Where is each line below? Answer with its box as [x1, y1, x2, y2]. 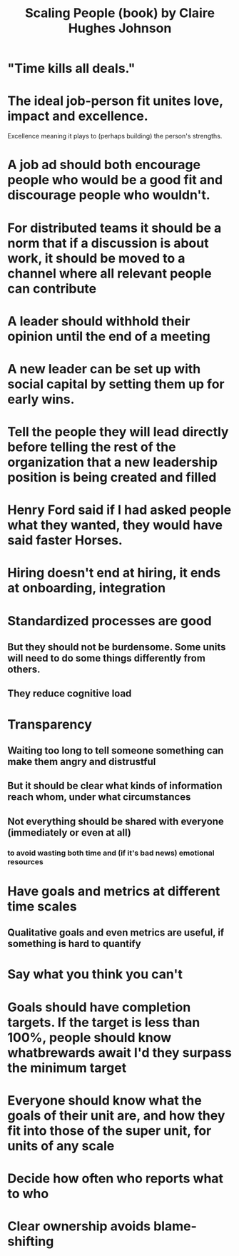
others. [7, 664, 41, 676]
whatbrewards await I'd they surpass [7, 1044, 232, 1060]
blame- [153, 1218, 198, 1235]
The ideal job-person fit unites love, [7, 93, 223, 109]
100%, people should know [7, 1029, 172, 1045]
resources [7, 856, 44, 866]
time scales [7, 898, 77, 914]
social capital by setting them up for [7, 376, 225, 392]
